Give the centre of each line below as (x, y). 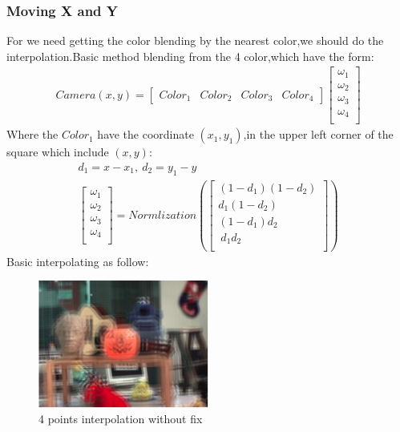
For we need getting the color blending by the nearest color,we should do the (195, 40)
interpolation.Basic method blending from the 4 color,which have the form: (190, 56)
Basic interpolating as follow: (78, 261)
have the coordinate (145, 134)
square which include (58, 152)
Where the (32, 134)
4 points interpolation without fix (121, 419)
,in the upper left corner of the (318, 134)
